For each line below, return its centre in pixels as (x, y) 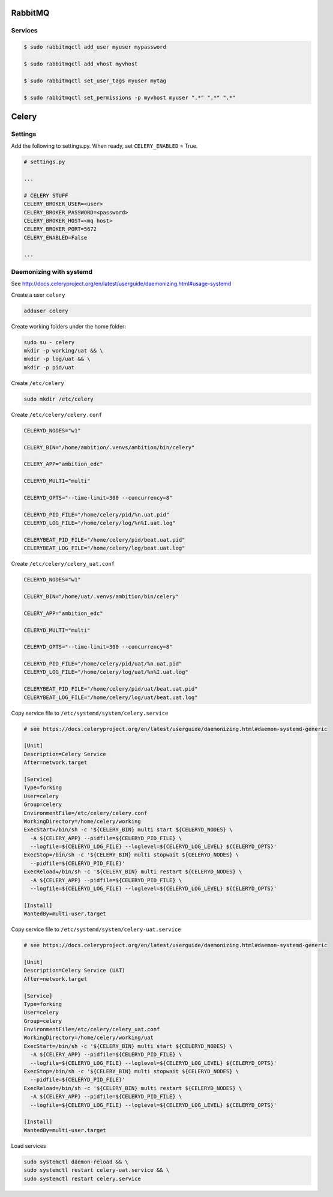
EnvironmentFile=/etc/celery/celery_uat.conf (92, 1029)
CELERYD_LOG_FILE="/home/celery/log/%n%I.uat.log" (100, 523)
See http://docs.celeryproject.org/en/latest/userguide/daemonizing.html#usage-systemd (121, 284)
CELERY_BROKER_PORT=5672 (60, 229)
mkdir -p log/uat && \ (57, 359)
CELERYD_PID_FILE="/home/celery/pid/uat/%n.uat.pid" (103, 664)
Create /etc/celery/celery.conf (56, 414)
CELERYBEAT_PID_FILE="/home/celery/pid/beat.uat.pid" (104, 540)
